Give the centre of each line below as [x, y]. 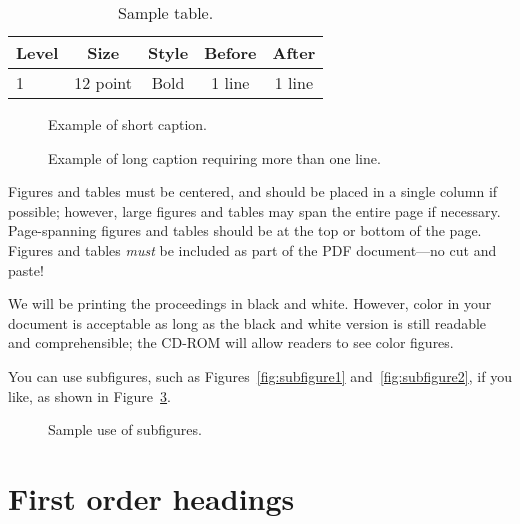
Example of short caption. [127, 124]
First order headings [151, 497]
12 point [103, 82]
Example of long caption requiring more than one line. [214, 157]
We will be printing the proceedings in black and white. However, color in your [250, 303]
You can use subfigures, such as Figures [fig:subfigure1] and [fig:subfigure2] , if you [260, 375]
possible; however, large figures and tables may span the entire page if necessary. [254, 210]
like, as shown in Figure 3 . [89, 395]
